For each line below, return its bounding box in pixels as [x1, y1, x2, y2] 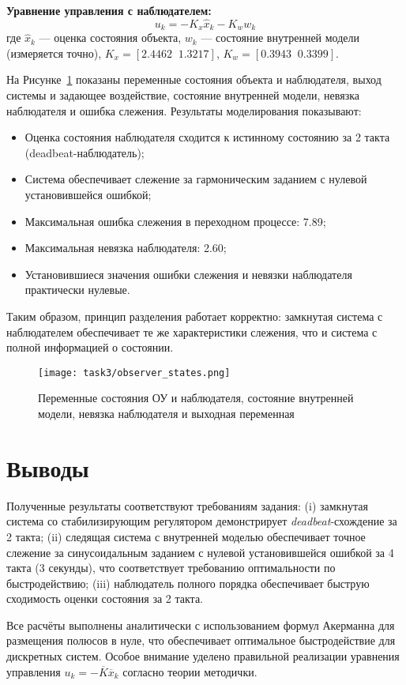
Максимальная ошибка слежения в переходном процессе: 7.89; [24, 213, 326, 229]
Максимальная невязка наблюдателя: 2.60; [24, 239, 227, 256]
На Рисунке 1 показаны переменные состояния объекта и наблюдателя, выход [6, 71, 382, 88]
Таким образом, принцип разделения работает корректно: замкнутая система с [6, 307, 383, 324]
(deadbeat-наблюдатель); [24, 144, 145, 160]
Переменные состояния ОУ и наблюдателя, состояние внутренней [38, 390, 354, 406]
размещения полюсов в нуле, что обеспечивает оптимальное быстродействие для [6, 632, 396, 649]
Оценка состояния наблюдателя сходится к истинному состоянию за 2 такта [24, 129, 390, 145]
